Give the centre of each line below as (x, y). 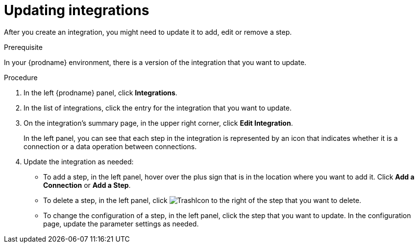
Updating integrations (77, 10)
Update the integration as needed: (79, 161)
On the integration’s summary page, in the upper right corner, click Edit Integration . (158, 123)
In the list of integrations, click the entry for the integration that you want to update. (158, 108)
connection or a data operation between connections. (110, 146)
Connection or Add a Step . (87, 185)
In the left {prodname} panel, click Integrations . (100, 92)
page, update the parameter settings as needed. (121, 224)
